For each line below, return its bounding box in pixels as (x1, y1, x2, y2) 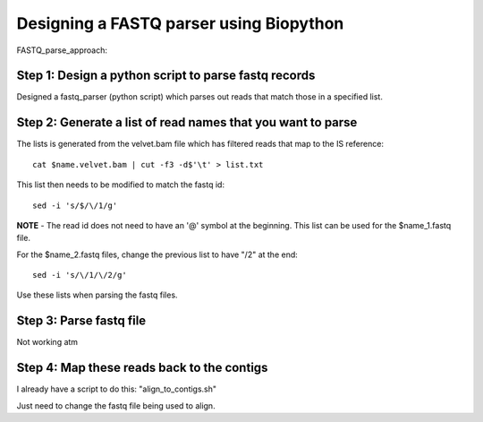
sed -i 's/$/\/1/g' (32, 200, 118, 211)
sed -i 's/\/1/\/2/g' (32, 270, 127, 280)
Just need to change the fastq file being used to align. (16, 400, 216, 411)
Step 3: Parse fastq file (16, 314, 147, 329)
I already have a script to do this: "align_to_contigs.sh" (16, 383, 217, 394)
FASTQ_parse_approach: (16, 45, 107, 56)
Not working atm (16, 337, 79, 348)
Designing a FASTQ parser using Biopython (16, 13, 344, 33)
